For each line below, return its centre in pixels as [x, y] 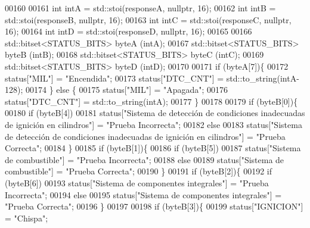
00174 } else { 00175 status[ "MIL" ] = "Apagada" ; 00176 [127, 90]
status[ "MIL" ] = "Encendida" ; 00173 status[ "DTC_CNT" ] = [114, 78]
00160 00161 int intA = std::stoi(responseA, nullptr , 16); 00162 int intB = [140, 8]
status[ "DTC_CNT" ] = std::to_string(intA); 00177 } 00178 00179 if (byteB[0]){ [151, 101]
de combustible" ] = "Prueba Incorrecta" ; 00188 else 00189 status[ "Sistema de [145, 159]
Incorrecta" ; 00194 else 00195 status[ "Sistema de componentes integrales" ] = [143, 194]
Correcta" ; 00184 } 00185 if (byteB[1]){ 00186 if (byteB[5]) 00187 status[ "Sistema [153, 148]
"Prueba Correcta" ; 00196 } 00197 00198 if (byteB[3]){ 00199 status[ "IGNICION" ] [154, 206]
